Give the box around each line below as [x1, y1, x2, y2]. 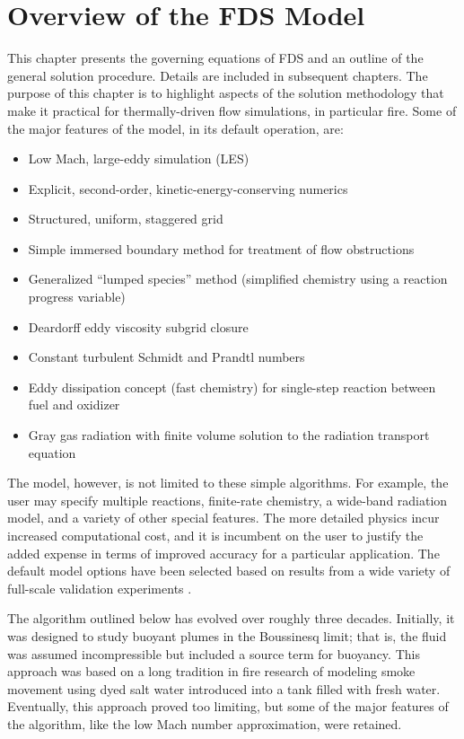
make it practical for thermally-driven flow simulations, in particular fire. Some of [7, 101, 457, 119]
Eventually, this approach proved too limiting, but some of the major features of [7, 697, 449, 716]
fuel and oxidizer [28, 395, 120, 414]
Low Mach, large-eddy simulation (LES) [28, 149, 250, 168]
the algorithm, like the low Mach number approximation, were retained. [7, 714, 402, 733]
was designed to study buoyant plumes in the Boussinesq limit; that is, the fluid [7, 626, 447, 645]
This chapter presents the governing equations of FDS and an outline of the [7, 48, 424, 67]
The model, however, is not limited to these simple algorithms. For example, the [7, 473, 449, 492]
